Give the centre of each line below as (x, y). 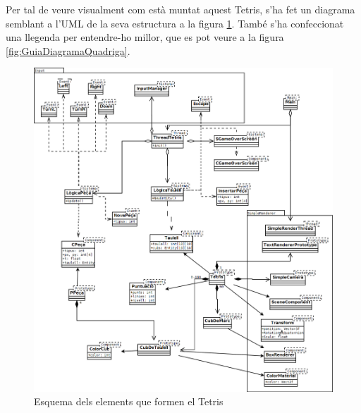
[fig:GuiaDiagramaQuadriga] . (68, 50)
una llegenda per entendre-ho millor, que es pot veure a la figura (145, 37)
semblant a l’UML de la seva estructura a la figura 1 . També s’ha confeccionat (175, 23)
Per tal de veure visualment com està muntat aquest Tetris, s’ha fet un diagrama (180, 9)
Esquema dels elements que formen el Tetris (129, 401)
